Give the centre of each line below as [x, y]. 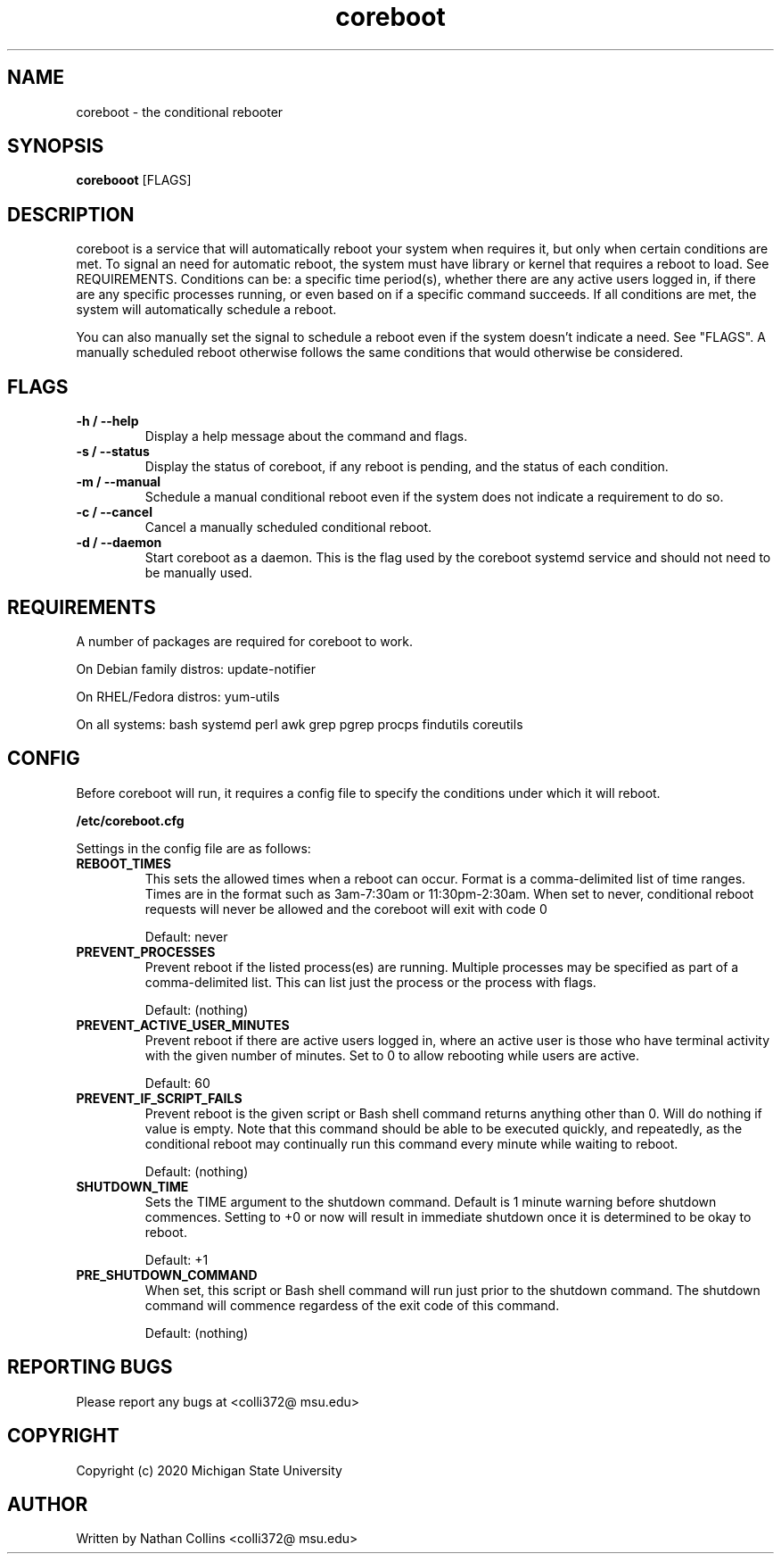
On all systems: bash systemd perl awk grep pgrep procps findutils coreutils [300, 724]
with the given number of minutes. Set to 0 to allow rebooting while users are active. [392, 1055]
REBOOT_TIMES [123, 863]
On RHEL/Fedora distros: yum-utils [178, 696]
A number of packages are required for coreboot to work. [245, 641]
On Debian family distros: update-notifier [196, 668]
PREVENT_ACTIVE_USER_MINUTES [183, 1025]
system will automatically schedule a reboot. [206, 310]
